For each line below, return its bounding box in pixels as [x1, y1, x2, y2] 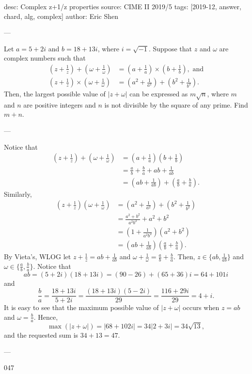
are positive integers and [23, 99, 96, 109]
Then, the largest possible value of [4, 89, 106, 99]
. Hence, [33, 312, 58, 322]
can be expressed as [129, 89, 188, 99]
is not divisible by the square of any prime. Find [104, 99, 248, 109]
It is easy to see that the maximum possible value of [4, 302, 159, 312]
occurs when [183, 302, 220, 312]
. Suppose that [148, 43, 192, 53]
